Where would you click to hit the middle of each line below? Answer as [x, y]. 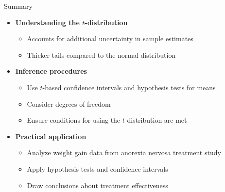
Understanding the [47, 22]
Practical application [51, 136]
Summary [18, 6]
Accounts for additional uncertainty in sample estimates [110, 39]
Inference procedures [51, 71]
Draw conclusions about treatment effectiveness [97, 185]
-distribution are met [156, 120]
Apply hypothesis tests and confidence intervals [97, 168]
